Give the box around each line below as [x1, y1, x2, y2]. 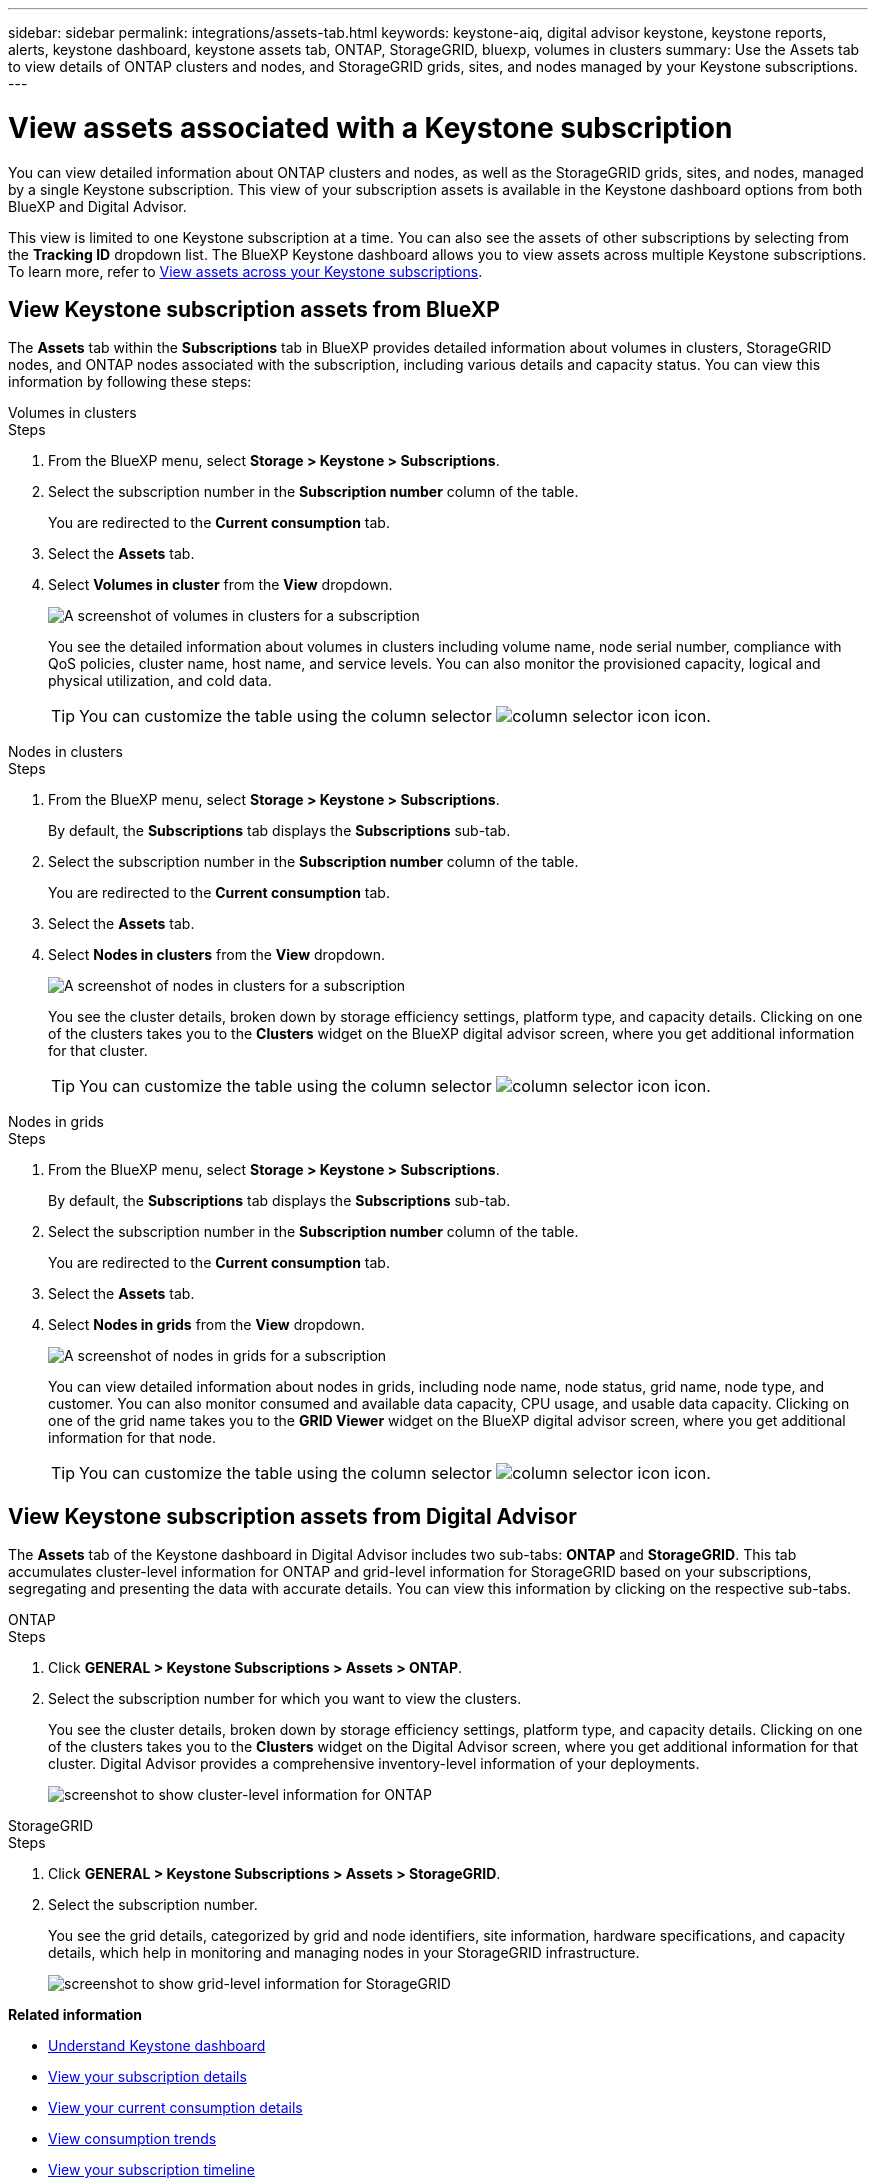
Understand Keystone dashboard [48, 2037, 266, 2055]
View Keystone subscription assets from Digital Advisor [8, 1503, 577, 1529]
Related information [8, 2006, 143, 2024]
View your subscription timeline [48, 2161, 256, 2179]
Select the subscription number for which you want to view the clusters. [48, 1690, 522, 1708]
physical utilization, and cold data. [48, 672, 272, 690]
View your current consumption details [48, 2099, 303, 2117]
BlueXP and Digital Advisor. [8, 197, 187, 215]
